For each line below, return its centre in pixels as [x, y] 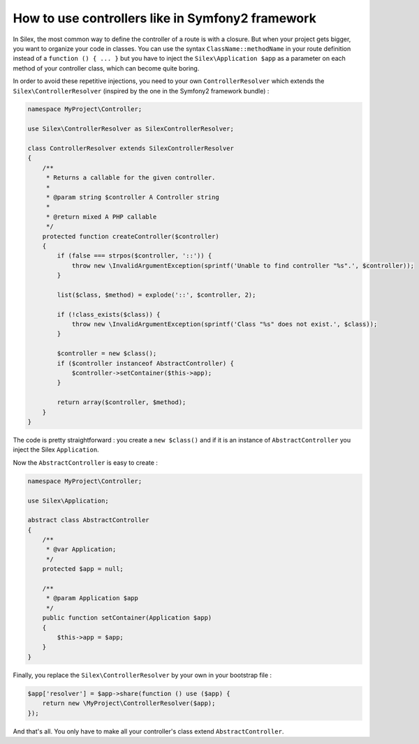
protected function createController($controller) [131, 236]
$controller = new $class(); [107, 354]
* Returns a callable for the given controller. [131, 178]
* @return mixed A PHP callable [101, 217]
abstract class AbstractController [88, 520]
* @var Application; [81, 549]
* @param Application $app [92, 598]
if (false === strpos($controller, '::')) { [134, 256]
